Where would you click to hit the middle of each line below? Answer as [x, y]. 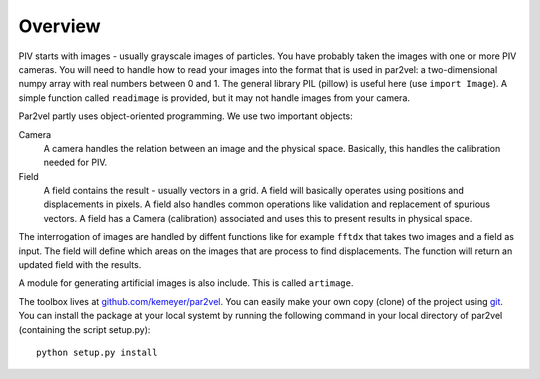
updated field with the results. [80, 265]
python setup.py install [97, 352]
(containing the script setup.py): [84, 329]
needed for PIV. [75, 162]
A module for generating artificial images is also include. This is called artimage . [186, 283]
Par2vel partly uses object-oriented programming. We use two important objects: [186, 116]
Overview [59, 26]
